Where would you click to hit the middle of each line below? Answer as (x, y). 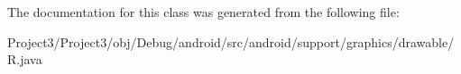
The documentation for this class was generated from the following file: (203, 12)
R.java (25, 59)
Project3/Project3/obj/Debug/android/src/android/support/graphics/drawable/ (231, 41)
